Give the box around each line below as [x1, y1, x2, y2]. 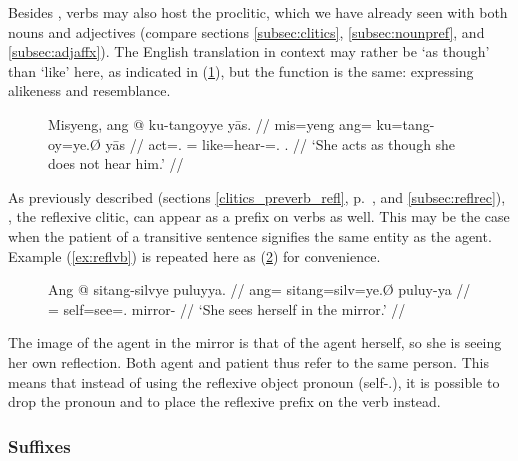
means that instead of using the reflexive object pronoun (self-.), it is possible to [8, 371, 500, 392]
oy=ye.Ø [48, 133, 101, 154]
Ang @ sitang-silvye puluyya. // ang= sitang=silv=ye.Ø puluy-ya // [48, 279, 471, 300]
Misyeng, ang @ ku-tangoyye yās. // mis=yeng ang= [48, 113, 372, 134]
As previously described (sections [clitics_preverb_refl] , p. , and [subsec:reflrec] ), [8, 186, 506, 207]
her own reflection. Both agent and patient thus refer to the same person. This [8, 351, 489, 372]
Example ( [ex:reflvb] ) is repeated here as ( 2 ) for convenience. [8, 245, 381, 266]
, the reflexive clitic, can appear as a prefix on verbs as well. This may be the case [8, 206, 510, 227]
